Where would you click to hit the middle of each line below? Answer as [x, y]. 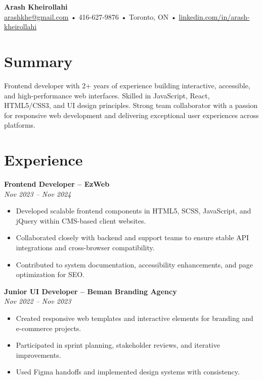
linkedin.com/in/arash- [214, 16]
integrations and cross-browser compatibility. [85, 247]
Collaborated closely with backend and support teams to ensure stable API [133, 237]
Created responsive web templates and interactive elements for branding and [135, 318]
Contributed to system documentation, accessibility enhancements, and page [135, 264]
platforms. [20, 125]
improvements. [38, 355]
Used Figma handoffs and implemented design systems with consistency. [128, 372]
